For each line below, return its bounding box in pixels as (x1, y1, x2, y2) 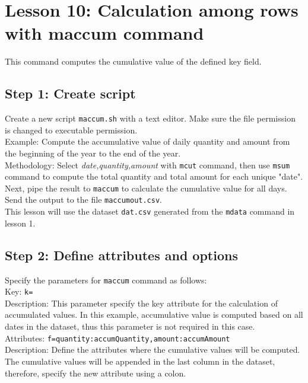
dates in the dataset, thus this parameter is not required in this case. (5, 320, 255, 333)
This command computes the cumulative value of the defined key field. (5, 55, 262, 68)
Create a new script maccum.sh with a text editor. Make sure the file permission (5, 112, 296, 125)
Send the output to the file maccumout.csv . (5, 193, 162, 206)
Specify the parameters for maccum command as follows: (5, 273, 207, 286)
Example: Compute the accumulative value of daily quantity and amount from (5, 135, 290, 148)
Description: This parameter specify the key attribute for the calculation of (5, 296, 278, 309)
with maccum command (5, 21, 204, 45)
